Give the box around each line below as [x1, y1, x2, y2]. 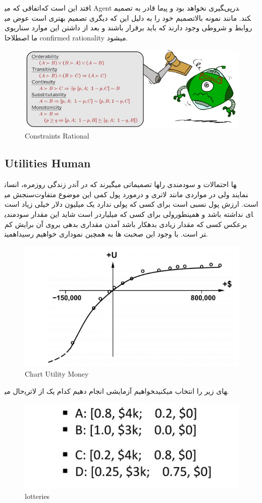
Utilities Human [5, 155, 91, 171]
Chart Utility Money [25, 368, 89, 379]
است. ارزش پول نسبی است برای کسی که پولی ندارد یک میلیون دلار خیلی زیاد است [5, 199, 258, 209]
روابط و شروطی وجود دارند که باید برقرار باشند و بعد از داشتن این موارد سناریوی [5, 22, 252, 33]
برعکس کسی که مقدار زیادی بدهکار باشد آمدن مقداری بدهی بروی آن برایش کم [5, 218, 247, 229]
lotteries [25, 490, 50, 501]
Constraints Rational [25, 130, 89, 141]
